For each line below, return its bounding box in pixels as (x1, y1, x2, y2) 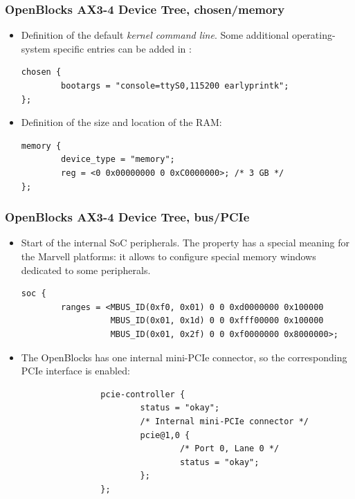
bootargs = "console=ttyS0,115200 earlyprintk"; (61, 81, 289, 91)
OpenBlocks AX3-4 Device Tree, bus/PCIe (5, 208, 250, 226)
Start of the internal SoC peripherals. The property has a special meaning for (21, 235, 350, 250)
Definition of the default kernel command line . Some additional (21, 28, 289, 42)
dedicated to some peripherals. (21, 262, 151, 277)
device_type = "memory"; (61, 154, 175, 165)
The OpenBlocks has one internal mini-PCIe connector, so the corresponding (21, 350, 347, 364)
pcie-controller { (100, 389, 185, 399)
